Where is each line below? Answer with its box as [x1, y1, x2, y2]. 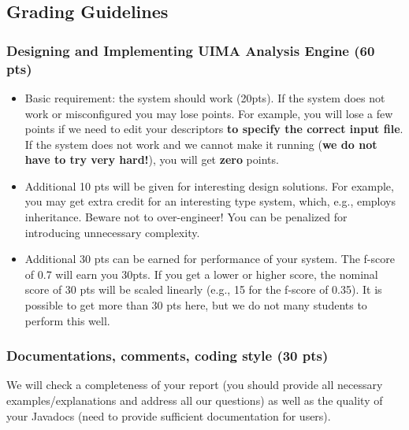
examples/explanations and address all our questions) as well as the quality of [6, 392, 383, 409]
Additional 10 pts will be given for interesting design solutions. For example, [24, 177, 394, 194]
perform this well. [24, 312, 110, 328]
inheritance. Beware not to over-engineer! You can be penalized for [24, 209, 348, 225]
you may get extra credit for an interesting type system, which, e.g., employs [24, 193, 396, 209]
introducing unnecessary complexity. [24, 224, 200, 240]
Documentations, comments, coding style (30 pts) [6, 346, 329, 365]
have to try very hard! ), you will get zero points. [24, 151, 279, 168]
